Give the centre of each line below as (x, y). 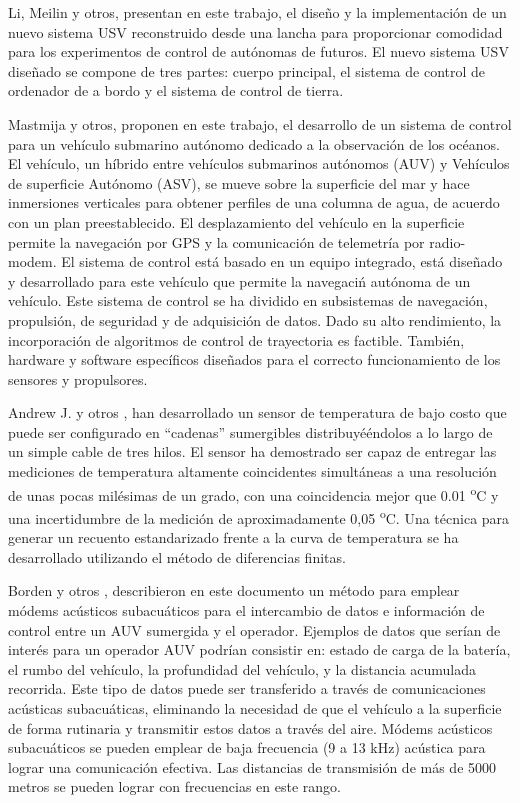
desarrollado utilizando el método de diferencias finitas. (177, 556)
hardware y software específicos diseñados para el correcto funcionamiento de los (254, 359)
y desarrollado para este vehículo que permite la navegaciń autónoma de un (239, 280)
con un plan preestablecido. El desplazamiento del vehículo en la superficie (236, 221)
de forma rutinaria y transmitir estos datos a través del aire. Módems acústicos (250, 727)
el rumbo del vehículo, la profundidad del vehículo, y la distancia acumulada (242, 668)
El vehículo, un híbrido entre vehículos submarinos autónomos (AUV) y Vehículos (259, 163)
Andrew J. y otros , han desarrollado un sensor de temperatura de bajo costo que (257, 412)
